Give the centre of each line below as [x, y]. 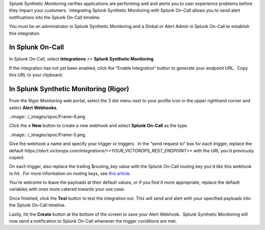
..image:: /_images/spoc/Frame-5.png [47, 135]
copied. [17, 157]
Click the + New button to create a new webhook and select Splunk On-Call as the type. [99, 126]
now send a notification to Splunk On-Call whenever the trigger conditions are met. [93, 221]
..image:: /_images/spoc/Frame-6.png [47, 116]
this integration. [25, 33]
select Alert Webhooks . [33, 108]
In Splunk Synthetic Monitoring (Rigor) [69, 89]
